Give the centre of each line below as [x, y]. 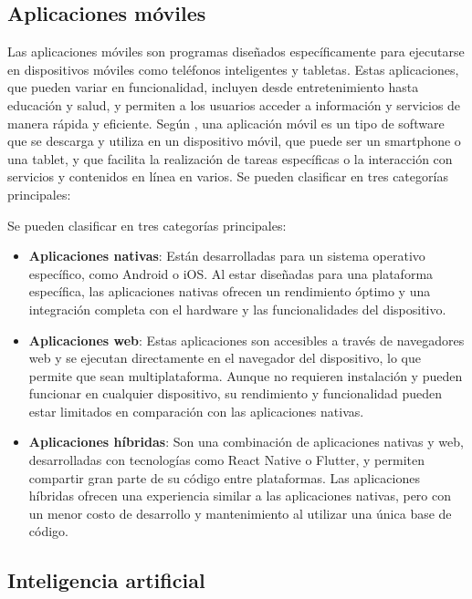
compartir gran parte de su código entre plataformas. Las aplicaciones [224, 477]
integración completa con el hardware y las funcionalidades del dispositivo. [237, 309]
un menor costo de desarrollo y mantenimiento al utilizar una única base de [240, 513]
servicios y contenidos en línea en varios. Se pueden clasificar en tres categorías [228, 176]
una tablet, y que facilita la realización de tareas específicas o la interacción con [230, 158]
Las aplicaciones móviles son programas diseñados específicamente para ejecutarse [236, 52]
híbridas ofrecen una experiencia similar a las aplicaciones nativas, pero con [240, 496]
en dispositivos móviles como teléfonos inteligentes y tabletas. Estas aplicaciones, [233, 69]
